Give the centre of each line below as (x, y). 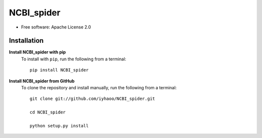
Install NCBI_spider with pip (37, 52)
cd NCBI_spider (48, 112)
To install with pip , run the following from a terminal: (74, 59)
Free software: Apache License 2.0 (56, 27)
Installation (26, 41)
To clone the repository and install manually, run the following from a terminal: (99, 88)
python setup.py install (59, 126)
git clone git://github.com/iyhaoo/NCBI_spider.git (92, 99)
